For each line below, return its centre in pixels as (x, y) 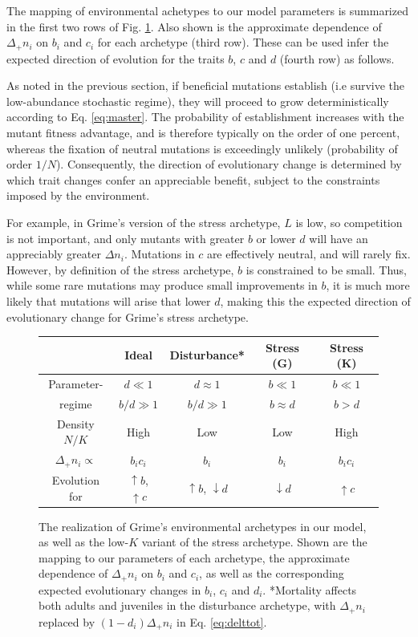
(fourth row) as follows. (337, 58)
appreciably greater (54, 254)
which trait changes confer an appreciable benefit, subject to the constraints (193, 179)
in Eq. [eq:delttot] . (222, 621)
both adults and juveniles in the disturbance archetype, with (187, 605)
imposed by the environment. (78, 195)
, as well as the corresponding (272, 573)
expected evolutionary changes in (120, 589)
